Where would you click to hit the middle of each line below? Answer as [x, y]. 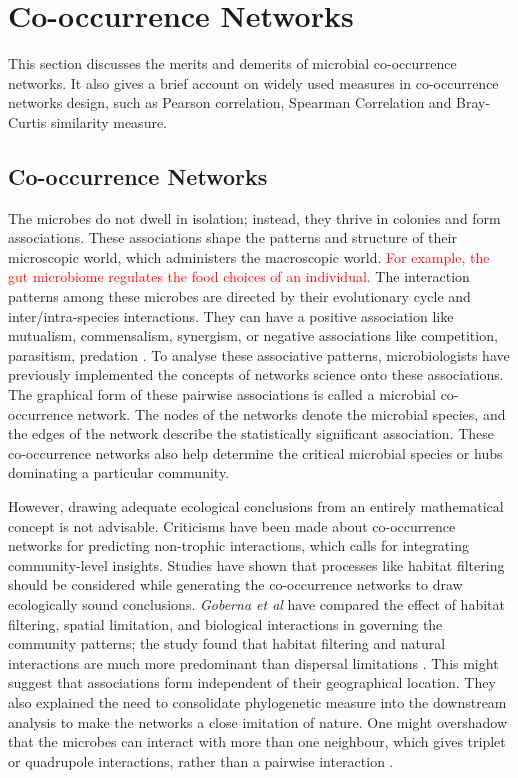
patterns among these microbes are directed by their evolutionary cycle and [239, 296]
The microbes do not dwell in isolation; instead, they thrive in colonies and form [254, 217]
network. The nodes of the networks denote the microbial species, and [291, 413]
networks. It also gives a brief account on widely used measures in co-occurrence [253, 82]
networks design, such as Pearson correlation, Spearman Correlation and [230, 102]
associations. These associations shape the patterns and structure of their [232, 237]
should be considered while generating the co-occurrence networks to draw [235, 584]
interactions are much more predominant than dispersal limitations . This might [253, 662]
